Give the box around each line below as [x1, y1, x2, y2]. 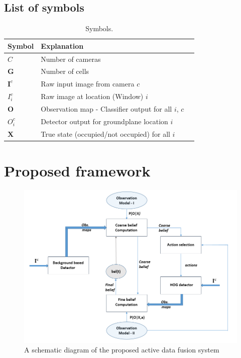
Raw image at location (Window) [41, 91, 144, 102]
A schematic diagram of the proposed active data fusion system [24, 344, 219, 355]
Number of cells [41, 66, 89, 76]
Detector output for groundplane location [41, 116, 168, 126]
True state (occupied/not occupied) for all [41, 128, 170, 139]
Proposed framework [4, 160, 151, 181]
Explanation [41, 40, 84, 51]
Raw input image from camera [41, 78, 135, 89]
